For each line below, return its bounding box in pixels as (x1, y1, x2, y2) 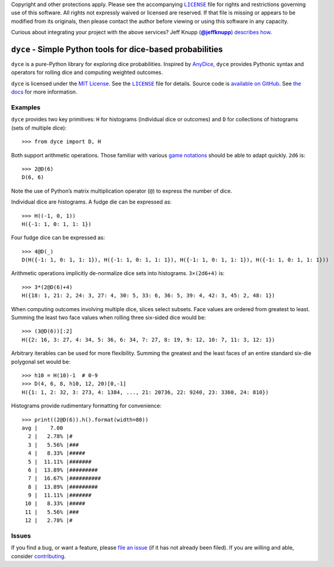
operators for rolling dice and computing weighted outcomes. (11, 69, 163, 76)
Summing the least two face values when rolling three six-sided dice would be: (11, 314, 207, 321)
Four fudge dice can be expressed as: (11, 234, 105, 241)
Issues (11, 532, 31, 540)
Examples (11, 103, 41, 112)
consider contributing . (11, 553, 66, 560)
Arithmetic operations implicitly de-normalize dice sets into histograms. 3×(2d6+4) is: (11, 270, 225, 277)
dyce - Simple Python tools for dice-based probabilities (11, 44, 223, 54)
